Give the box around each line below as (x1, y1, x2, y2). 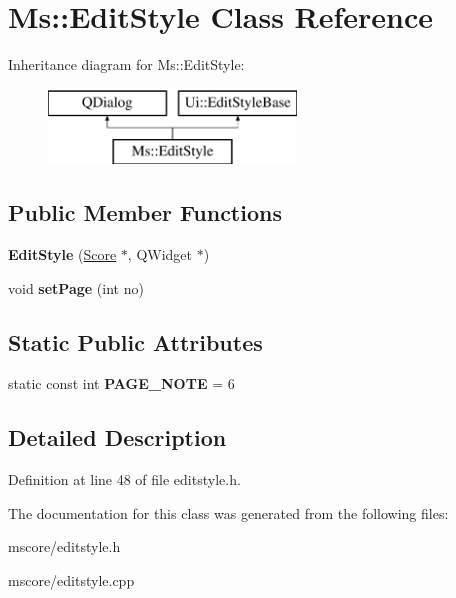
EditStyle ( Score (8, 244, 117, 265)
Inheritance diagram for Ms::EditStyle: (8, 54, 245, 75)
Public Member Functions (8, 197, 282, 228)
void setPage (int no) (8, 277, 144, 298)
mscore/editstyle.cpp (8, 570, 135, 591)
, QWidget (127, 244, 193, 265)
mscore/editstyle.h (8, 536, 121, 557)
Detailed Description (8, 422, 227, 453)
